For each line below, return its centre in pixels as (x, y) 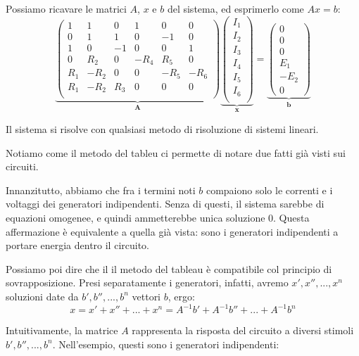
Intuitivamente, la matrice (62, 330)
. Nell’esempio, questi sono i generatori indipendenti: (166, 344)
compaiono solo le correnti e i (269, 190)
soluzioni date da (42, 296)
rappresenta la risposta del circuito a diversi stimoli (243, 330)
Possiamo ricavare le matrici (66, 8)
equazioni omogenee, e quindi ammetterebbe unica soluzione (136, 217)
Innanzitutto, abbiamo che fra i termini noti (101, 190)
